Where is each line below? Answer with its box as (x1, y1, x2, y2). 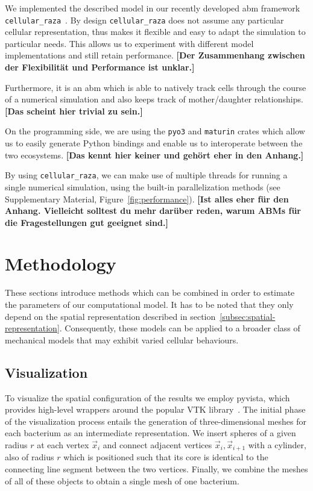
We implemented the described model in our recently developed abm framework (5, 2, 300, 14)
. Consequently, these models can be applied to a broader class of (59, 322, 300, 334)
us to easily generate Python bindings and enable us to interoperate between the (5, 137, 303, 149)
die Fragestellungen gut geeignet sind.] (5, 216, 168, 228)
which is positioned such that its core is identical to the (63, 451, 268, 463)
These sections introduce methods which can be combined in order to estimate (5, 286, 295, 299)
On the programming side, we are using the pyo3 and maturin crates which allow (5, 125, 305, 137)
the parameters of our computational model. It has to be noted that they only (5, 298, 294, 310)
